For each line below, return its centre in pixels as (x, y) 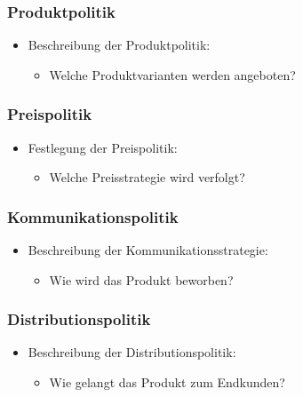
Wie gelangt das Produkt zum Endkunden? (167, 382)
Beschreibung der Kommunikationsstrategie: (148, 250)
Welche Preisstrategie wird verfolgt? (147, 177)
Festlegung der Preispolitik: (103, 147)
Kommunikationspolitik (93, 216)
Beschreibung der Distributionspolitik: (132, 352)
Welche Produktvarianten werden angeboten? (172, 74)
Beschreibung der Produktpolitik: (119, 45)
